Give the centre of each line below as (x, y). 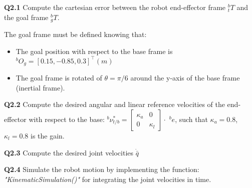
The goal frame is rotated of (59, 78)
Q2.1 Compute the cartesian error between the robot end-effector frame (115, 7)
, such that (191, 119)
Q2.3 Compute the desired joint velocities (69, 152)
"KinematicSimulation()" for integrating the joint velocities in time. (108, 179)
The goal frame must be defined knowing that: (75, 34)
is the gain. (48, 135)
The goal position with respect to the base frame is (94, 51)
